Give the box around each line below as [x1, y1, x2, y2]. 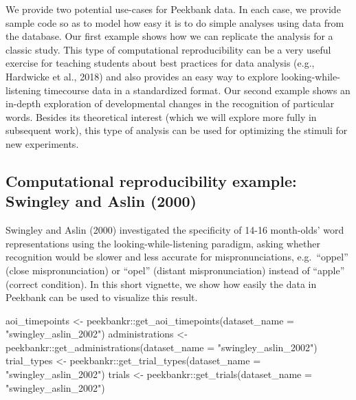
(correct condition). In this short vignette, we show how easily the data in [5, 276, 317, 291]
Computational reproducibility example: [5, 170, 297, 191]
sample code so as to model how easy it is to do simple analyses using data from [5, 15, 344, 30]
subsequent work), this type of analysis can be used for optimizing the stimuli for [5, 123, 348, 137]
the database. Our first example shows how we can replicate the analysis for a [5, 29, 333, 43]
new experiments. [5, 136, 79, 151]
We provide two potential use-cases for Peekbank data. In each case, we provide [5, 2, 341, 16]
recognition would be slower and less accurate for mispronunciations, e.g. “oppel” [5, 249, 348, 264]
